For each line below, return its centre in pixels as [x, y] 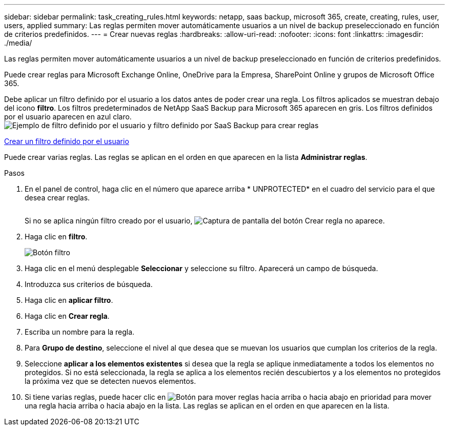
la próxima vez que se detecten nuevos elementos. [110, 381]
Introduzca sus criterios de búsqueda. [89, 284]
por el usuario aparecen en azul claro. [68, 117]
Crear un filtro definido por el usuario [67, 141]
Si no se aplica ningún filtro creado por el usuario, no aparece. [205, 221]
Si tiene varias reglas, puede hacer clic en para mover [228, 397]
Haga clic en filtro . [56, 237]
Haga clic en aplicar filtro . [69, 300]
